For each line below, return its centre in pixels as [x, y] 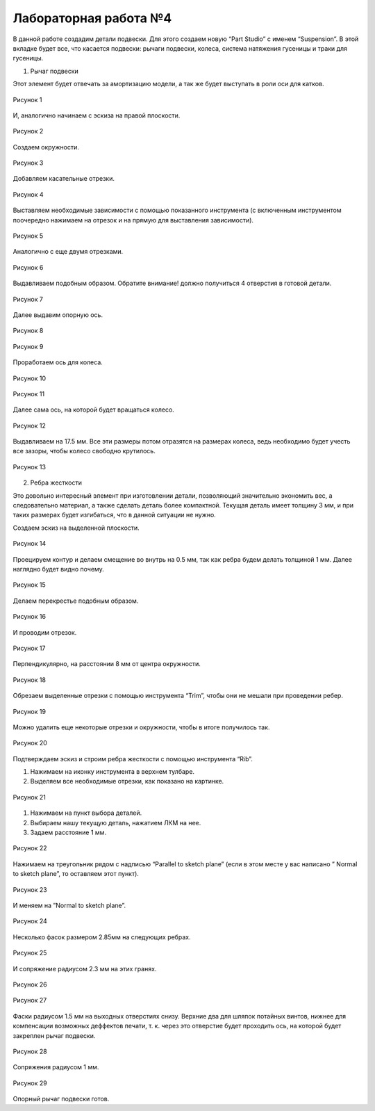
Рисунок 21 [30, 797]
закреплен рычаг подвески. [54, 1035]
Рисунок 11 [29, 394]
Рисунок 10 [30, 378]
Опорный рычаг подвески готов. [61, 1099]
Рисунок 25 [30, 953]
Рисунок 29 [30, 1083]
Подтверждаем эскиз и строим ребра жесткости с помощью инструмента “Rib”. [133, 759]
